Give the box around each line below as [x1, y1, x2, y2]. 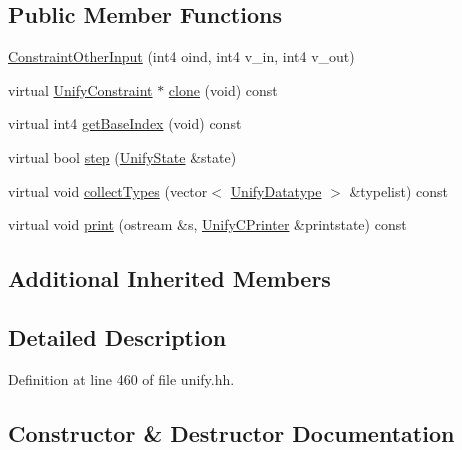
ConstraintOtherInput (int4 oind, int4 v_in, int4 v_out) [8, 46, 355, 67]
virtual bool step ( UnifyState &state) [8, 146, 237, 167]
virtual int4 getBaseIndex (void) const [8, 113, 242, 134]
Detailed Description [8, 321, 227, 352]
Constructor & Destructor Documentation [8, 417, 455, 448]
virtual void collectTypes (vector [8, 180, 208, 201]
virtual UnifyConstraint [8, 79, 153, 100]
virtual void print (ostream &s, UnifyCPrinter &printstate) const [8, 214, 407, 235]
